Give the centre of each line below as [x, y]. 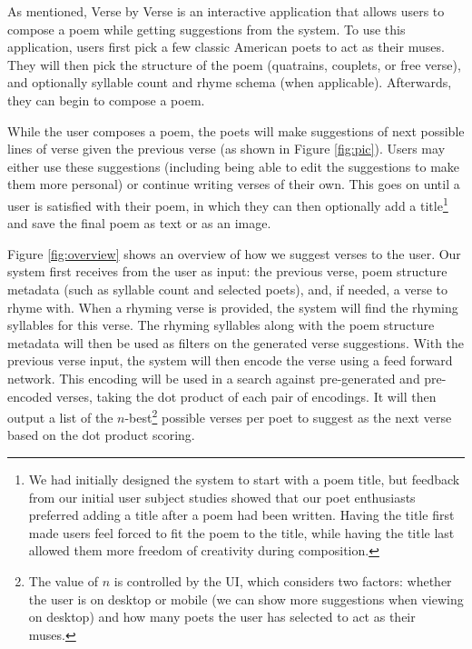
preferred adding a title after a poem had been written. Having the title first [241, 515]
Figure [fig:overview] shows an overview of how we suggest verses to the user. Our [234, 253]
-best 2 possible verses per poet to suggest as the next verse [288, 416]
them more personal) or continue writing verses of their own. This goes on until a [234, 184]
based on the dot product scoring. [101, 435]
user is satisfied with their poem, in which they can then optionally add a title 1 [228, 204]
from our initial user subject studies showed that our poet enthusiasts [222, 497]
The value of [64, 580]
